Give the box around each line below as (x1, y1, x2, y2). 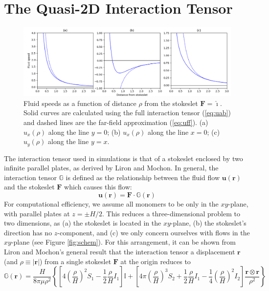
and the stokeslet (4, 182, 55, 192)
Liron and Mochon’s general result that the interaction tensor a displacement (4, 246, 235, 256)
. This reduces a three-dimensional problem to (102, 208, 240, 218)
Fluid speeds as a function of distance (23, 98, 136, 108)
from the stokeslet (144, 98, 198, 108)
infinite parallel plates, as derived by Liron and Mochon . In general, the (4, 163, 219, 173)
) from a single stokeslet (40, 256, 112, 266)
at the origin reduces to (120, 256, 191, 266)
